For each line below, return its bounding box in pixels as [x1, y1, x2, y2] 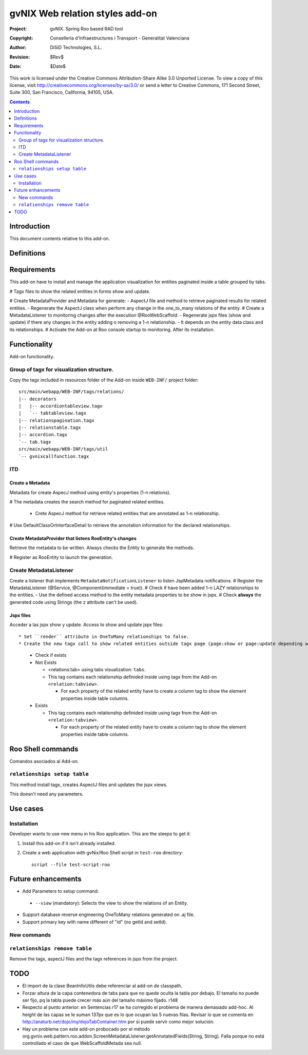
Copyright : [9, 35, 33, 41]
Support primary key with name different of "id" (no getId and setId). [22, 919, 167, 925]
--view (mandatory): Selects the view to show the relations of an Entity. [35, 900, 188, 906]
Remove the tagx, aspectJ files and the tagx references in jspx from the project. [9, 956, 178, 962]
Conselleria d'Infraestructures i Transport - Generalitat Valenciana [50, 35, 189, 41]
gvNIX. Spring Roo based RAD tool [50, 26, 123, 32]
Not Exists [35, 659, 57, 666]
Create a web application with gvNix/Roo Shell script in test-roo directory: [22, 850, 183, 856]
